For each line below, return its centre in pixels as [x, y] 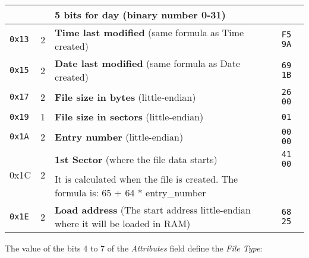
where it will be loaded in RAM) [123, 223]
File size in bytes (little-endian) [125, 97]
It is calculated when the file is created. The [146, 179]
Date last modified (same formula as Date [148, 63]
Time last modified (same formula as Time [149, 32]
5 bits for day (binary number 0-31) [140, 15]
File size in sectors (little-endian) [129, 117]
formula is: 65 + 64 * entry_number [130, 192]
